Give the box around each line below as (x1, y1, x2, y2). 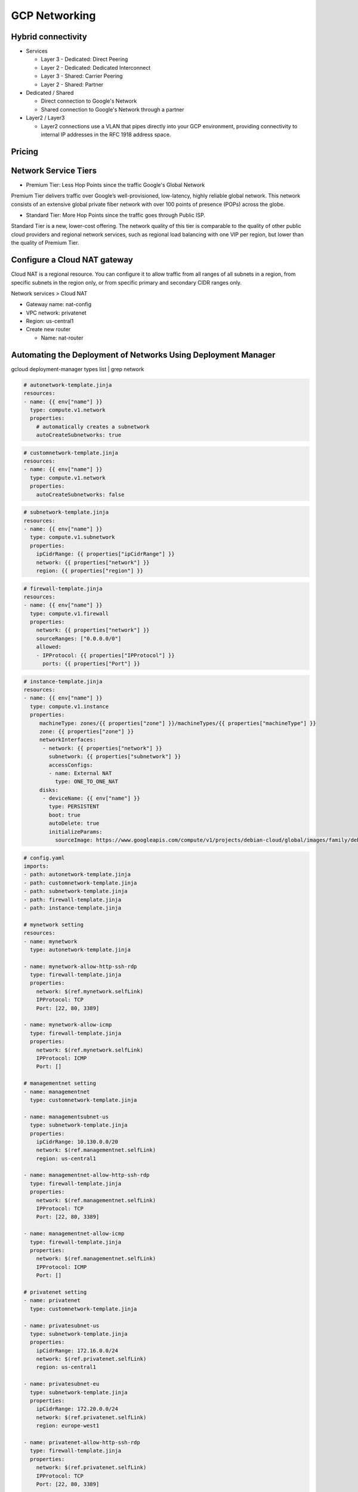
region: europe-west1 (36, 1422, 100, 1429)
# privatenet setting (23, 1288, 87, 1295)
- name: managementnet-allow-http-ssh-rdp (23, 1172, 150, 1179)
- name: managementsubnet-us (23, 1113, 109, 1120)
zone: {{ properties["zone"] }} (39, 728, 134, 735)
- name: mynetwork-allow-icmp (23, 1021, 112, 1028)
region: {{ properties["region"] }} (36, 567, 143, 574)
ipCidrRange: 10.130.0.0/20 (36, 1138, 119, 1145)
